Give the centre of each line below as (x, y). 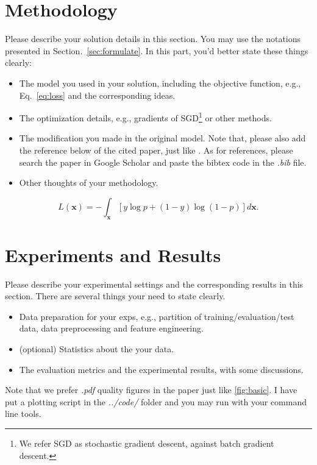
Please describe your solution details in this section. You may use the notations (153, 39)
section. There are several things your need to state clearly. (115, 296)
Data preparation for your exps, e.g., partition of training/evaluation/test (157, 316)
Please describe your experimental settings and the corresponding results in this (154, 284)
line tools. (23, 414)
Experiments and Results (113, 254)
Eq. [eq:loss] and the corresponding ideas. (97, 95)
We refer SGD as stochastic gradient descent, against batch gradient (147, 443)
